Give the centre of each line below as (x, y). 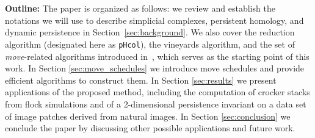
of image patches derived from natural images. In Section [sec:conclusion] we (148, 116)
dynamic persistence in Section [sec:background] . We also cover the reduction (150, 32)
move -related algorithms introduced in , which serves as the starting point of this (157, 56)
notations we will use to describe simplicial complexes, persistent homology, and (154, 20)
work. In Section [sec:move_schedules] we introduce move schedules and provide (155, 68)
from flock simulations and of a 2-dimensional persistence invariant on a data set (156, 104)
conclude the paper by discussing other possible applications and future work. (150, 128)
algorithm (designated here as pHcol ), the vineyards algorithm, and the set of (150, 44)
